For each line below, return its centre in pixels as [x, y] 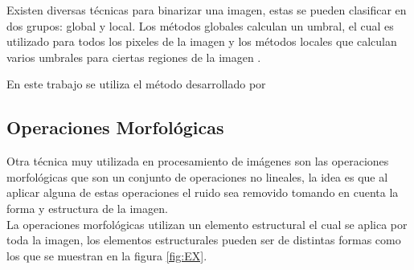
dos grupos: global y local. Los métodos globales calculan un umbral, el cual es [200, 25]
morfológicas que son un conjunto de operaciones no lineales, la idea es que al [197, 176]
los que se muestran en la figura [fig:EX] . [107, 255]
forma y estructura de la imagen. [87, 208]
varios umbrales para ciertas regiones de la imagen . [134, 57]
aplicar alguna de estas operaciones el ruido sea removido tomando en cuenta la [203, 192]
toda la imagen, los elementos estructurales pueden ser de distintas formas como [204, 240]
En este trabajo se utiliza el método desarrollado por [136, 84]
